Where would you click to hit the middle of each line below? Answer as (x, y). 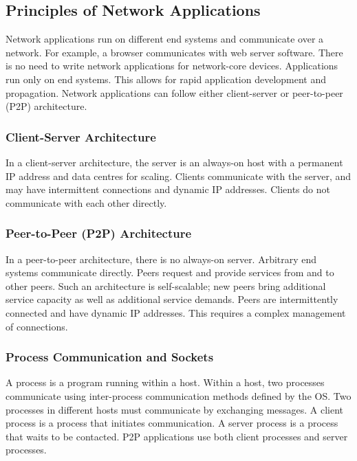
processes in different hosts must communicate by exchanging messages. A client (175, 409)
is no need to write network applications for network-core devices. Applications (172, 66)
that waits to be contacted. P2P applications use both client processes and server (177, 436)
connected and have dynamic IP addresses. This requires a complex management (176, 312)
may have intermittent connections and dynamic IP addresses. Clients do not (168, 189)
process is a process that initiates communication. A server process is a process (172, 423)
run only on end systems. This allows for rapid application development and (166, 79)
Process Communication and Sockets (110, 357)
